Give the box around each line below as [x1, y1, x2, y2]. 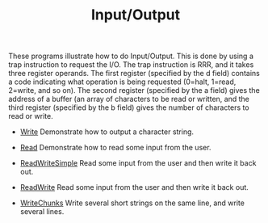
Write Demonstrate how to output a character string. [19, 127, 195, 137]
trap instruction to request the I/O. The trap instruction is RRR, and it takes [8, 60, 254, 69]
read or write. [8, 111, 54, 121]
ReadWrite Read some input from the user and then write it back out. [19, 183, 249, 192]
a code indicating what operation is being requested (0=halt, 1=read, [8, 77, 237, 86]
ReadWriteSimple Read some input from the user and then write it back [19, 158, 257, 168]
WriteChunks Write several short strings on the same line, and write [19, 198, 245, 208]
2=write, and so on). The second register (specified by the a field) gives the [8, 86, 260, 95]
